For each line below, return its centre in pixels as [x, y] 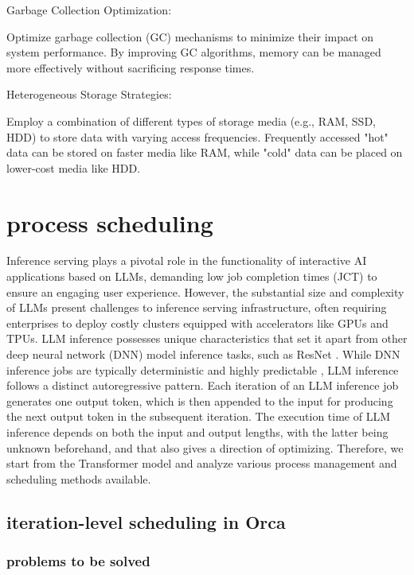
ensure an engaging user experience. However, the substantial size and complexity [205, 291]
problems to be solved [78, 561]
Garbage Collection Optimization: [89, 10]
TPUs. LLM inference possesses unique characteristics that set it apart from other [207, 338]
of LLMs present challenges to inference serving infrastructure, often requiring [197, 307]
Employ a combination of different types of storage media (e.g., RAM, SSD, [191, 120]
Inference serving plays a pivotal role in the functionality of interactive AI [187, 260]
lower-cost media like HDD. [74, 167]
